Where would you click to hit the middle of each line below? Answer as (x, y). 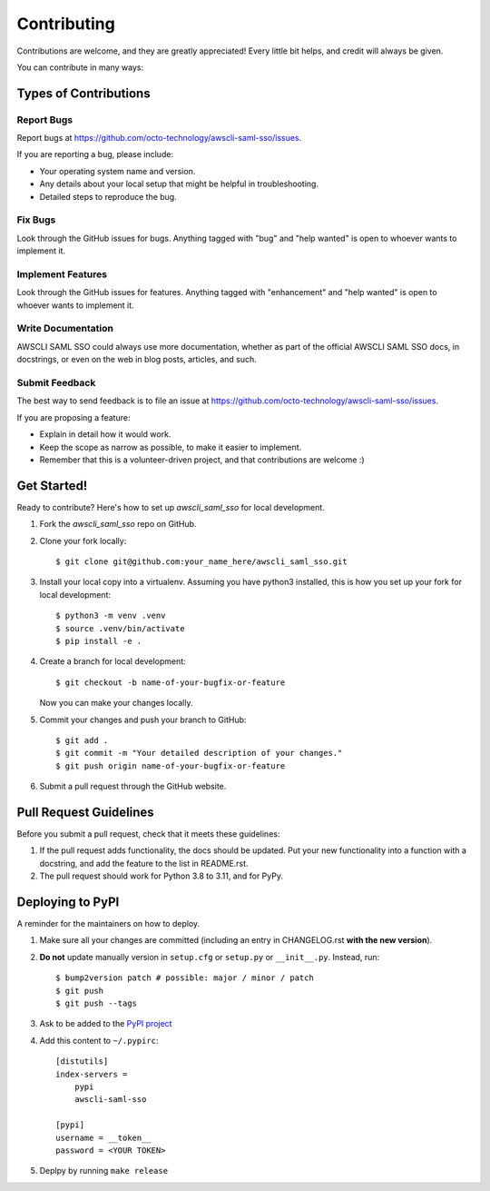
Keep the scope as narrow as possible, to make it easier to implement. (171, 447)
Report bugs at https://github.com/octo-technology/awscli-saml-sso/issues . (159, 138)
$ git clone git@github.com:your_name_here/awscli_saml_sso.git (202, 562)
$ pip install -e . (99, 641)
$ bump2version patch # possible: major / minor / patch (185, 978)
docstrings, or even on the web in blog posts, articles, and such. (137, 360)
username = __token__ (103, 1137)
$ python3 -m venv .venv (111, 616)
